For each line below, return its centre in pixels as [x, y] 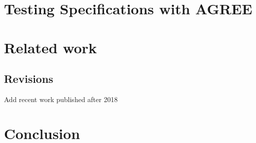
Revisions [29, 79]
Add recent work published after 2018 [61, 99]
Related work [51, 47]
